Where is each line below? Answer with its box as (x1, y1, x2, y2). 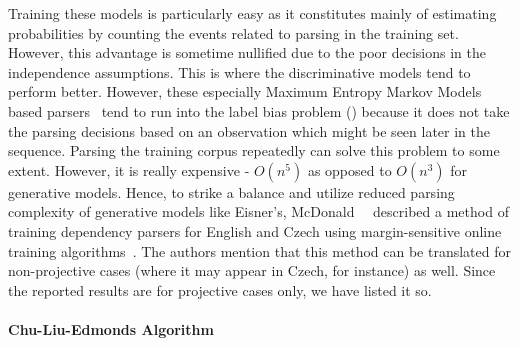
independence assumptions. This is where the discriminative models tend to (8, 61, 471, 82)
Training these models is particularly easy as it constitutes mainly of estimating (8, 3, 497, 23)
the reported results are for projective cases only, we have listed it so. (8, 279, 432, 300)
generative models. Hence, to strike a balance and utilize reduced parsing (8, 181, 455, 202)
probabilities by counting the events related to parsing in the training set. (8, 22, 459, 43)
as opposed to (307, 159, 392, 180)
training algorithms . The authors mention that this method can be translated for (8, 240, 512, 261)
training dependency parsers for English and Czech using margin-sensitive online (8, 220, 502, 241)
